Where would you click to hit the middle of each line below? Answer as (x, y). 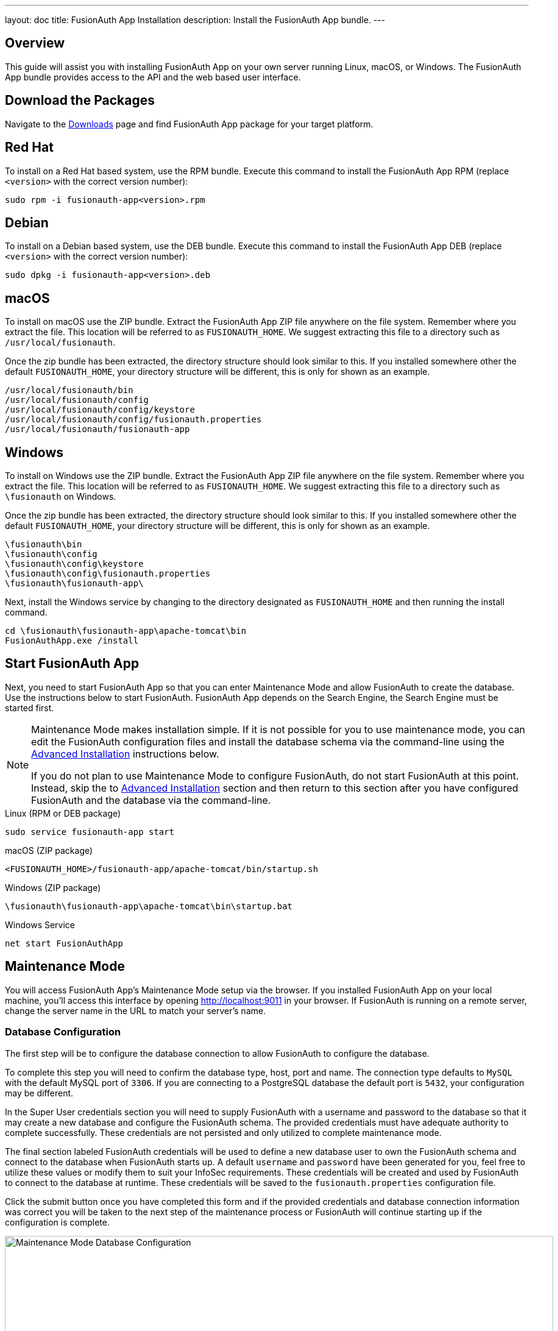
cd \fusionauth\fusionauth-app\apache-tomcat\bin (126, 631)
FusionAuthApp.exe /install (72, 641)
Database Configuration (63, 1032)
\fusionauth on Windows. (61, 497)
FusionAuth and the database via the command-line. (151, 800)
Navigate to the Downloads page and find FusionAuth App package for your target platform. (189, 124)
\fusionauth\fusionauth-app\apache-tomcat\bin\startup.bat (149, 906)
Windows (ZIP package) (53, 887)
